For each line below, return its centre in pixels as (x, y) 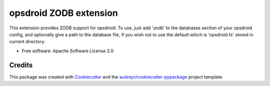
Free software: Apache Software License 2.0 (68, 51)
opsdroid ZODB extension (64, 13)
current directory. (27, 42)
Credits (21, 65)
